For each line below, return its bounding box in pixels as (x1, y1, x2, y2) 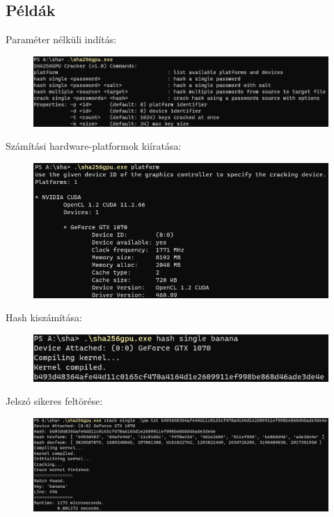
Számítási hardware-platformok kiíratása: (6, 139, 182, 153)
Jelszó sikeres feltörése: (6, 394, 103, 408)
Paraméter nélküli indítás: (6, 32, 117, 47)
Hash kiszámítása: (6, 310, 82, 325)
